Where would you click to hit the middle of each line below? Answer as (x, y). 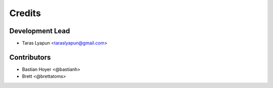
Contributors (30, 57)
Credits (25, 13)
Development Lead (40, 31)
